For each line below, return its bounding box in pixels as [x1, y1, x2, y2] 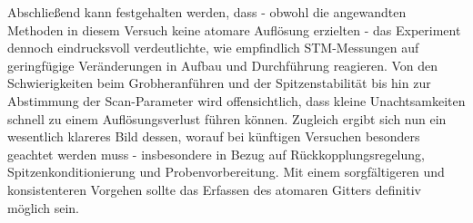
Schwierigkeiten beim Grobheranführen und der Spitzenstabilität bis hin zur [7, 73, 431, 92]
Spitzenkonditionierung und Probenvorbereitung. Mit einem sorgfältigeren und [7, 162, 445, 181]
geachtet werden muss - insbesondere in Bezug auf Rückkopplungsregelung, [7, 144, 425, 163]
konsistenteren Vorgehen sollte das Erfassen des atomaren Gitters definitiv [7, 179, 421, 199]
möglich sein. [7, 198, 80, 217]
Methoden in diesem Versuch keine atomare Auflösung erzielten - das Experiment [7, 20, 461, 39]
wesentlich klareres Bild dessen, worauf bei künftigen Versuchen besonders [7, 127, 420, 146]
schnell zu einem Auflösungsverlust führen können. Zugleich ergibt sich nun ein [7, 109, 447, 128]
